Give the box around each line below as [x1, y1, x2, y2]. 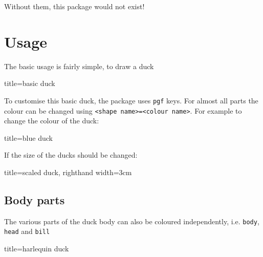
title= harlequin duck [4, 243, 69, 254]
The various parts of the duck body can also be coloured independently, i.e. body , [4, 216, 259, 226]
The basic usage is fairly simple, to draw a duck [4, 60, 154, 71]
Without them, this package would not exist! [4, 1, 145, 11]
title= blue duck [4, 132, 53, 143]
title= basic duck [4, 78, 55, 89]
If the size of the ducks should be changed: [4, 149, 138, 160]
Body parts [4, 191, 65, 207]
